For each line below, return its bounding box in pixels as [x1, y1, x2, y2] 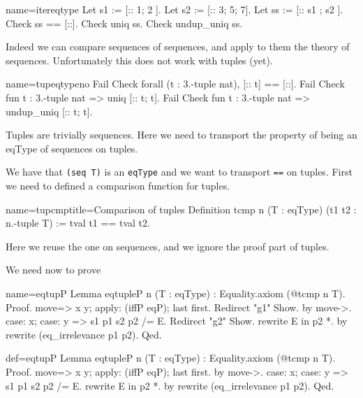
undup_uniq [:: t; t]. [6, 104, 93, 118]
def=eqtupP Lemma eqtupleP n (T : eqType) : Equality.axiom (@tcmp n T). [6, 350, 336, 365]
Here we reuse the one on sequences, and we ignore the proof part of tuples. [6, 239, 329, 253]
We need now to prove [6, 262, 101, 277]
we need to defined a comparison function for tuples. [6, 178, 230, 192]
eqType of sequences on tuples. [6, 141, 138, 155]
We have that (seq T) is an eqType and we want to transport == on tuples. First [6, 164, 353, 179]
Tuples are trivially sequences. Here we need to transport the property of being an [6, 127, 357, 142]
